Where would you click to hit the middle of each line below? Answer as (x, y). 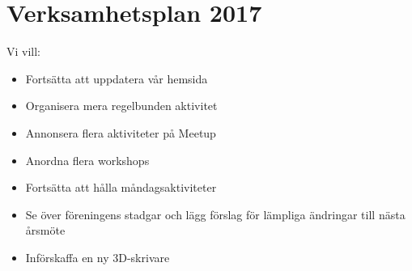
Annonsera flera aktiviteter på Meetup (121, 132)
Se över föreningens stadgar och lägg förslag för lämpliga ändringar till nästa (215, 214)
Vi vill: (24, 51)
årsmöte (45, 230)
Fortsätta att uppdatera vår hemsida (117, 78)
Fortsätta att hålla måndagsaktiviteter (121, 187)
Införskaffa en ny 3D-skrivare (98, 257)
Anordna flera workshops (87, 160)
